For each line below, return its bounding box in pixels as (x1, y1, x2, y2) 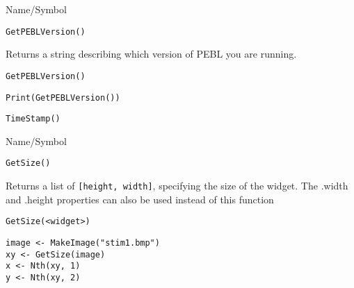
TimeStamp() (6, 114, 61, 124)
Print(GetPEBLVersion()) (6, 92, 120, 103)
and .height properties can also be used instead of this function (6, 192, 274, 206)
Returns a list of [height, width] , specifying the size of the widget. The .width (6, 178, 348, 193)
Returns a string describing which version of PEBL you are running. (6, 46, 297, 61)
